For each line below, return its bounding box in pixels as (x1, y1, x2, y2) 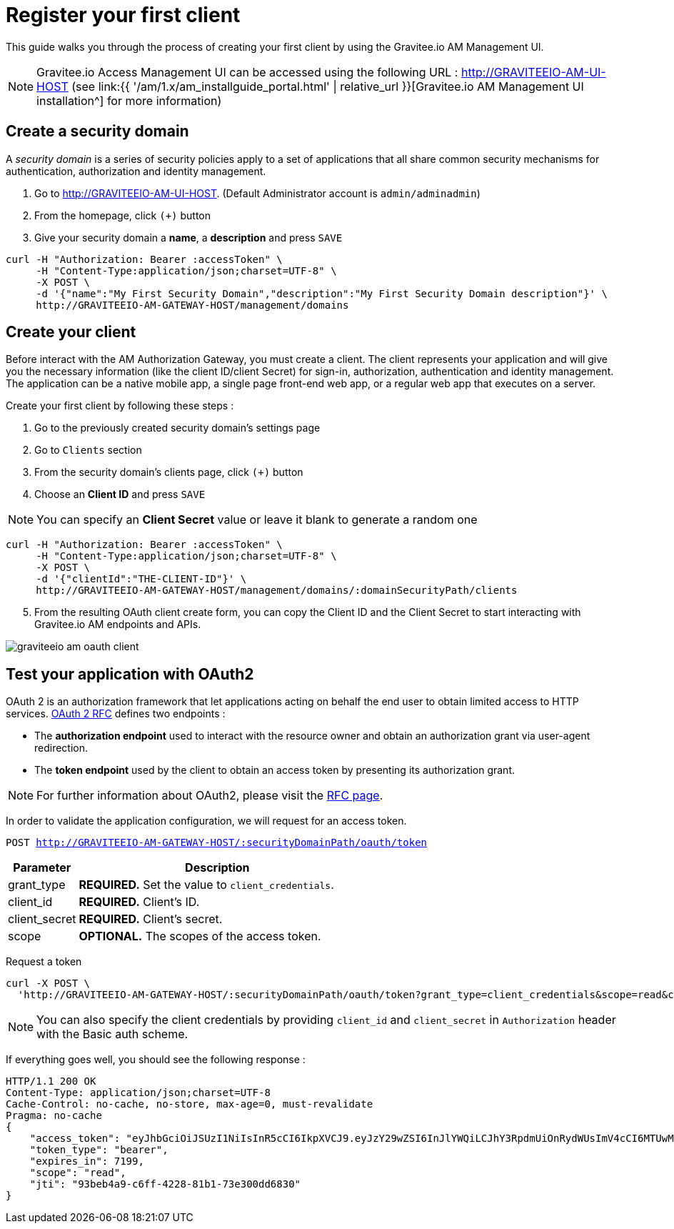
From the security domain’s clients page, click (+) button (34, 466, 303, 479)
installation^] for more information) (36, 93, 222, 108)
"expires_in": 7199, (29, 1155, 144, 1168)
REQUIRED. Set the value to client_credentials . (79, 877, 334, 892)
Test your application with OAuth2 (6, 665, 254, 683)
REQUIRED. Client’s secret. (79, 912, 223, 927)
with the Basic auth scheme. (36, 1027, 188, 1042)
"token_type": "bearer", (29, 1144, 168, 1156)
